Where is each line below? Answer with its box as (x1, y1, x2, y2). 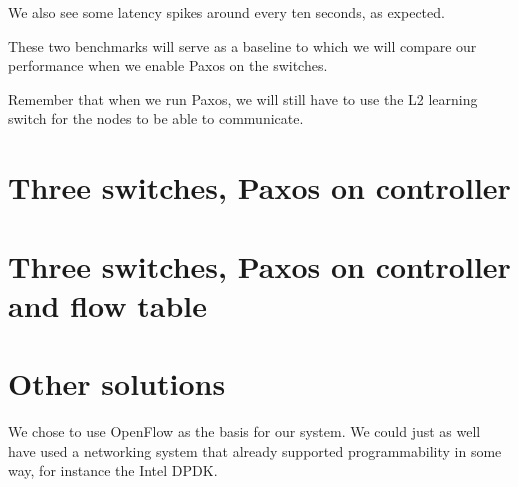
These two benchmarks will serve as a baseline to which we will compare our (8, 35, 477, 56)
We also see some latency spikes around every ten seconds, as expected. (8, 2, 445, 22)
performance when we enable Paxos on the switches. (8, 55, 328, 76)
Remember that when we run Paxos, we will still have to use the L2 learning (8, 88, 478, 109)
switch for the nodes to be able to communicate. (8, 108, 304, 129)
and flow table (8, 284, 207, 325)
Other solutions (8, 363, 226, 404)
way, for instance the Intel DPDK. (8, 460, 218, 481)
